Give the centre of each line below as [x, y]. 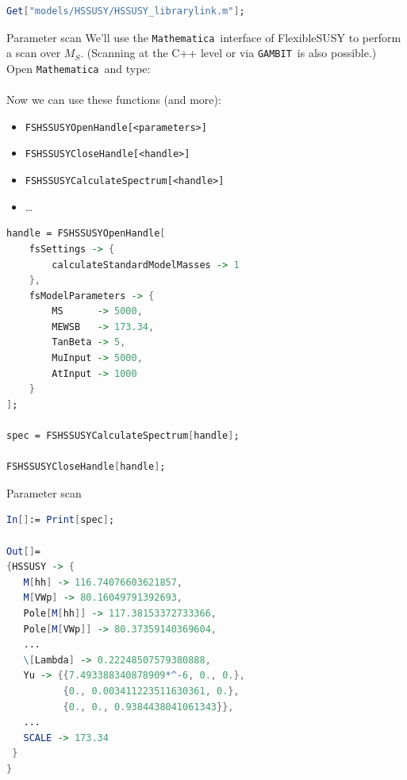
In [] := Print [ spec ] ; [61, 520]
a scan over [34, 53]
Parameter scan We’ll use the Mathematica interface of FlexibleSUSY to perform [204, 37]
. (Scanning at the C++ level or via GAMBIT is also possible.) [228, 53]
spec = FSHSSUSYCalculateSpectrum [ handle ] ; [123, 436]
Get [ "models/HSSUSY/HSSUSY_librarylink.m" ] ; [126, 11]
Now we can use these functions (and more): [114, 100]
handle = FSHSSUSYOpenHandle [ [86, 234]
